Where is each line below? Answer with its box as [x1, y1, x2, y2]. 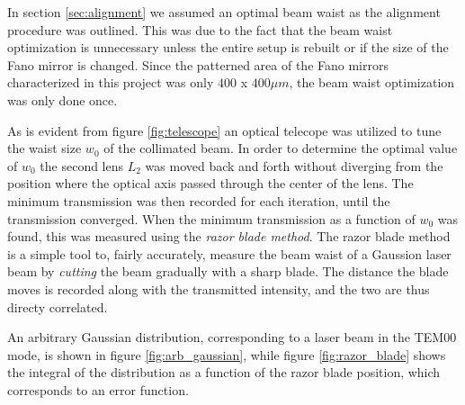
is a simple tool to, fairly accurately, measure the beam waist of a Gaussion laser [7, 244, 452, 263]
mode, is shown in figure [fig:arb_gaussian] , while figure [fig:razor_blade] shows [7, 345, 446, 364]
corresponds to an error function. [7, 380, 189, 399]
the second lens [40, 156, 124, 175]
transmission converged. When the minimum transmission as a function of [7, 209, 416, 228]
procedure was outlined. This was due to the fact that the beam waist [7, 20, 393, 39]
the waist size [7, 139, 82, 157]
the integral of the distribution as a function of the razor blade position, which [7, 363, 441, 382]
